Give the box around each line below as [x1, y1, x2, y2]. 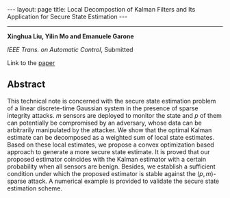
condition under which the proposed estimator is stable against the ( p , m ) [7, 169, 214, 177]
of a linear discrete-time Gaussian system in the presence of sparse [7, 104, 199, 112]
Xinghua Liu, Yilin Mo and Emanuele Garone [7, 32, 135, 40]
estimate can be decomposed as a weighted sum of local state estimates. [7, 133, 214, 141]
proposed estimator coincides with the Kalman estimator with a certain [7, 155, 207, 163]
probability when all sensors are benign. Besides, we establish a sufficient [7, 162, 216, 171]
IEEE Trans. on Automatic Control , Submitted [7, 46, 133, 53]
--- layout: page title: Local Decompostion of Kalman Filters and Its [7, 5, 196, 13]
